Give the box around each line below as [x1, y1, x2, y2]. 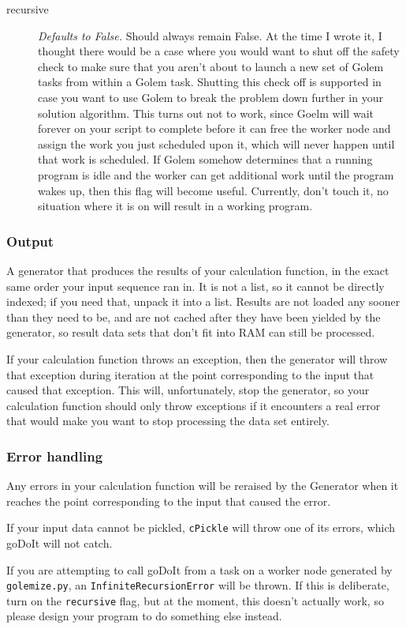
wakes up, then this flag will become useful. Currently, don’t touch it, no [38, 182, 389, 198]
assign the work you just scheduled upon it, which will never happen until [38, 135, 395, 152]
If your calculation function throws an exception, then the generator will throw [6, 350, 388, 367]
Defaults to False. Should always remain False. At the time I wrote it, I [38, 27, 382, 43]
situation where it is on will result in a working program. [38, 198, 313, 214]
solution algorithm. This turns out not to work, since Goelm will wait [38, 104, 374, 121]
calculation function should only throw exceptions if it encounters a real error [6, 397, 381, 413]
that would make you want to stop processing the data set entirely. [6, 412, 330, 429]
